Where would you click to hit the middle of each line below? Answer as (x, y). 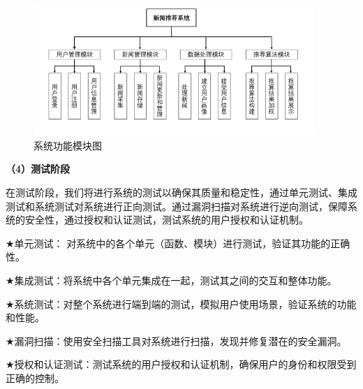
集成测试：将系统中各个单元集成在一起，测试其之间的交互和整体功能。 (176, 280)
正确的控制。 (35, 377)
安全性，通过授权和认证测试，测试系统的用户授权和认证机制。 (166, 220)
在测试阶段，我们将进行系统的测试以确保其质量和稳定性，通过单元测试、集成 (181, 192)
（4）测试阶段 (38, 169)
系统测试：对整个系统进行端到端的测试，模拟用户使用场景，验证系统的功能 (185, 303)
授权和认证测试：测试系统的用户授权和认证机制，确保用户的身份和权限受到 (185, 364)
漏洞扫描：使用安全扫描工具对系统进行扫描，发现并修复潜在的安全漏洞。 (180, 340)
